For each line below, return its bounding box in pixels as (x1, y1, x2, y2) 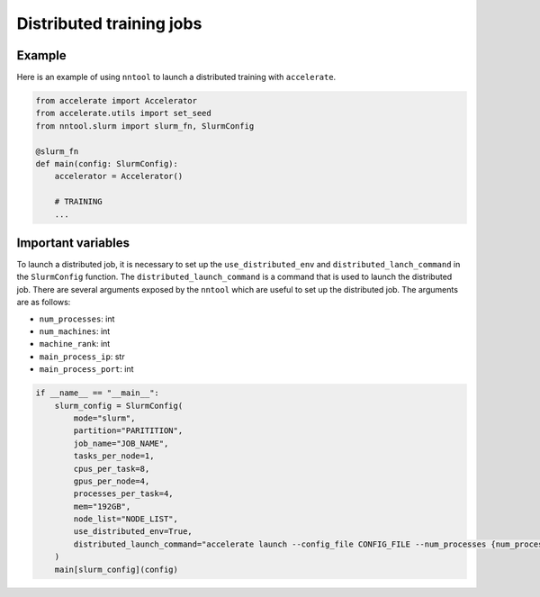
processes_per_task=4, (73, 489, 175, 499)
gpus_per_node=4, (73, 475, 150, 486)
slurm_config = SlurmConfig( (54, 401, 184, 411)
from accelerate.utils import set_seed (35, 108, 211, 119)
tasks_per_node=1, (73, 451, 155, 461)
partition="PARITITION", (73, 426, 184, 436)
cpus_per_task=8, (73, 464, 150, 474)
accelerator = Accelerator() (54, 171, 184, 182)
